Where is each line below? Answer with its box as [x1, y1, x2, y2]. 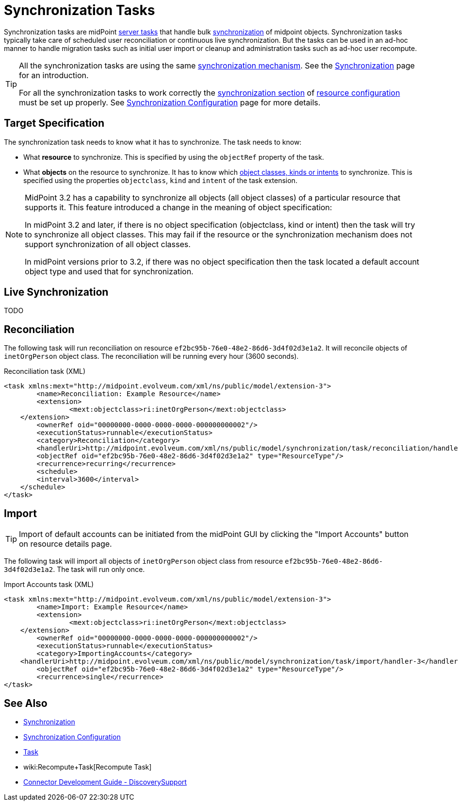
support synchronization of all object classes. [25, 239, 191, 249]
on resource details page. [19, 539, 112, 549]
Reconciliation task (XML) [4, 367, 86, 376]
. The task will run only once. [53, 565, 145, 574]
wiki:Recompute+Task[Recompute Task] [23, 762, 152, 771]
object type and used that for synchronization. [25, 266, 194, 276]
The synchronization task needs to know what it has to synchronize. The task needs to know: [4, 137, 302, 146]
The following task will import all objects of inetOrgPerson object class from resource [4, 557, 283, 566]
